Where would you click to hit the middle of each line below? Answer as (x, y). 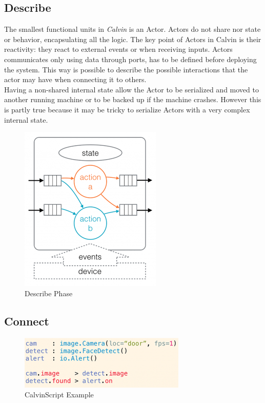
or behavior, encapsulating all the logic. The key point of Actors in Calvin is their (133, 39)
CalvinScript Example (59, 395)
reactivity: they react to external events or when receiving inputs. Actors (118, 49)
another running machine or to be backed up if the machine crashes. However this (133, 99)
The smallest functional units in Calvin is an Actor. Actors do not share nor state (132, 29)
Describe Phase (49, 293)
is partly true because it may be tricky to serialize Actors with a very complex (127, 109)
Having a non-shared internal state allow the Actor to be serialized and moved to (131, 89)
